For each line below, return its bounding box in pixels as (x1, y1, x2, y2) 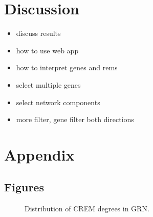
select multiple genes (16, 79, 81, 90)
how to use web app (16, 45, 79, 55)
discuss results (16, 28, 61, 38)
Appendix (4, 144, 75, 165)
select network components (16, 96, 100, 107)
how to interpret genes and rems (16, 62, 118, 73)
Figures (4, 179, 44, 195)
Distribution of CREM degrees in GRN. (25, 203, 149, 214)
